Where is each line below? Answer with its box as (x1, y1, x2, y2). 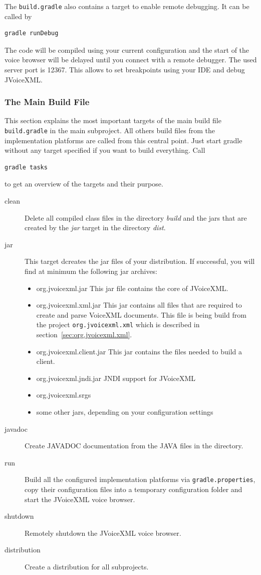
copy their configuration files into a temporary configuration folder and (25, 484, 242, 495)
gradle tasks (5, 163, 48, 171)
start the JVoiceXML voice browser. (25, 494, 135, 504)
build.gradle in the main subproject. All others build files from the (5, 125, 215, 136)
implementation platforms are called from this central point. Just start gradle (5, 135, 242, 145)
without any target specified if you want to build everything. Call (5, 145, 205, 155)
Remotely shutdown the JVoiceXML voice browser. (25, 527, 181, 538)
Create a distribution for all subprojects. (25, 561, 149, 572)
